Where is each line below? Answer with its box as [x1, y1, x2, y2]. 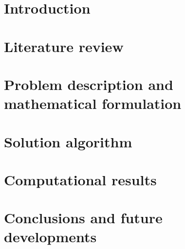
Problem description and [4, 74, 173, 94]
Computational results [4, 169, 157, 189]
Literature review [4, 36, 124, 56]
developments [4, 227, 97, 247]
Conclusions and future [4, 208, 163, 228]
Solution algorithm [4, 131, 132, 151]
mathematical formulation [4, 93, 182, 113]
